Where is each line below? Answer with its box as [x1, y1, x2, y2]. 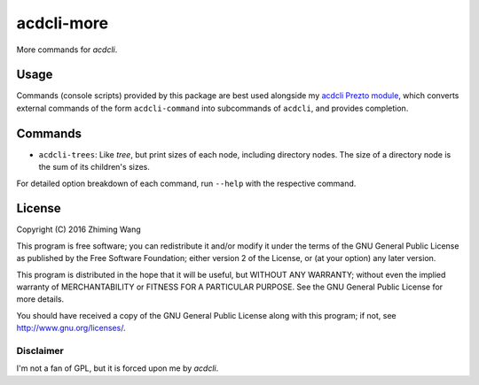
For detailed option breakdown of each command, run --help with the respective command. [16, 178, 357, 189]
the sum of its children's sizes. [38, 162, 151, 173]
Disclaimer [16, 344, 64, 357]
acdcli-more [16, 13, 109, 33]
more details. [16, 294, 65, 304]
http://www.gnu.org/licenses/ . [16, 323, 126, 334]
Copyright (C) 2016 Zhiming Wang [16, 224, 141, 235]
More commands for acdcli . [16, 44, 118, 55]
